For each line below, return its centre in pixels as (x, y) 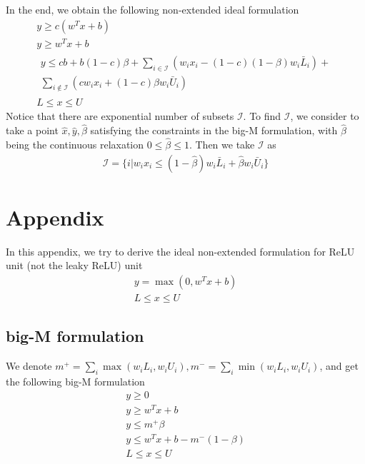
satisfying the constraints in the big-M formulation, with (214, 130)
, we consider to (325, 116)
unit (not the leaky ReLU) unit (74, 265)
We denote (29, 366)
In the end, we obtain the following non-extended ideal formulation (152, 9)
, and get (339, 366)
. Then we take (222, 145)
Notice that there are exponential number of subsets (120, 116)
